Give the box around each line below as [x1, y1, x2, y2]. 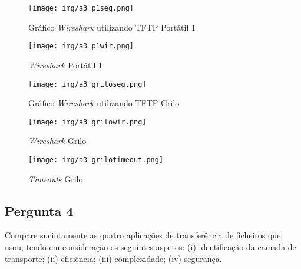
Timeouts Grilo [28, 172, 83, 185]
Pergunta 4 [5, 201, 74, 219]
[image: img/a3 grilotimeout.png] [28, 156, 164, 164]
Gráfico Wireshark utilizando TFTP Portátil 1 [28, 21, 196, 33]
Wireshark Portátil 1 [28, 58, 102, 71]
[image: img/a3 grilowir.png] [28, 117, 147, 126]
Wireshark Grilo [28, 134, 87, 147]
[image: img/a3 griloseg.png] [28, 80, 147, 88]
